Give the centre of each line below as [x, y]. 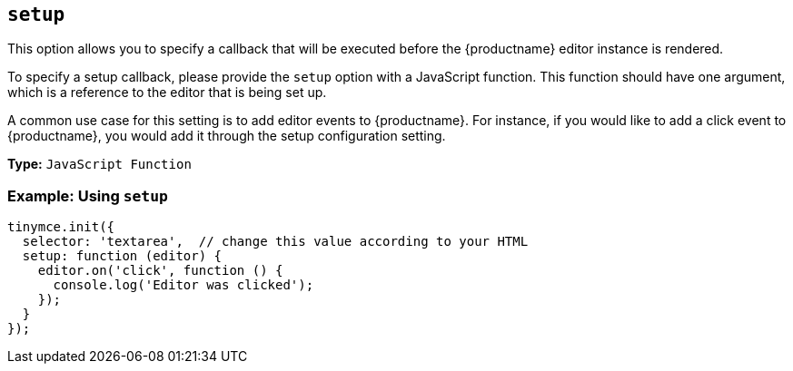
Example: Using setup [88, 195]
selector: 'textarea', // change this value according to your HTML [275, 242]
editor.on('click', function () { [160, 271]
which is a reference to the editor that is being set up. [167, 93]
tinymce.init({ [61, 227]
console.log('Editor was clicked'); [183, 285]
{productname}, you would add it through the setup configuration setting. [227, 136]
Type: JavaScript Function [99, 164]
